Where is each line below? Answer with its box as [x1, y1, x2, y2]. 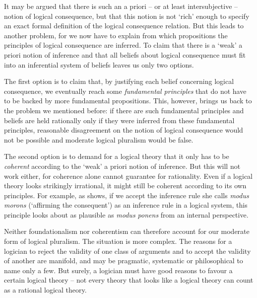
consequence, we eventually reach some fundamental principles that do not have [4, 85, 247, 96]
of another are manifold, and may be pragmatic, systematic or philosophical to [4, 255, 243, 266]
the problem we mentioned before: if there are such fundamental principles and [4, 105, 244, 115]
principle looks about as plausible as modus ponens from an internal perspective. [4, 209, 249, 220]
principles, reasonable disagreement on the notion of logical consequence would [4, 125, 243, 135]
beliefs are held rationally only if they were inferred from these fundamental [4, 115, 235, 125]
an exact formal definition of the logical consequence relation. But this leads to [4, 20, 244, 31]
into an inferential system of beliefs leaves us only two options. [4, 59, 194, 70]
